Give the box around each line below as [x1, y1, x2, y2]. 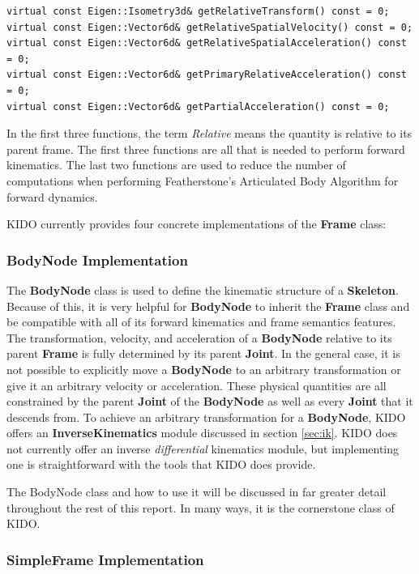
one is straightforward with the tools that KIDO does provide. [6, 456, 316, 473]
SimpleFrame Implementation [6, 549, 204, 569]
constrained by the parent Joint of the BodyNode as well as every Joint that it [6, 393, 413, 410]
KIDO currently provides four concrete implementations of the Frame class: [6, 215, 387, 232]
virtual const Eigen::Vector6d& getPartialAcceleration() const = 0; [6, 100, 390, 113]
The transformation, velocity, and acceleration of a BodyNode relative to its [6, 329, 392, 346]
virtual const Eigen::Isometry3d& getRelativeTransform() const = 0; [6, 6, 390, 17]
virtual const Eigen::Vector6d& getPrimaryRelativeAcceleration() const [6, 69, 407, 81]
